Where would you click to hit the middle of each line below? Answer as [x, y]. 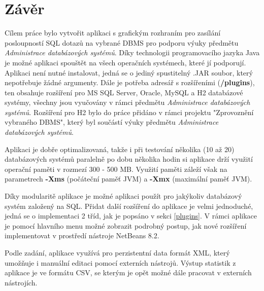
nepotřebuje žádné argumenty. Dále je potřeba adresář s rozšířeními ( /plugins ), [130, 82]
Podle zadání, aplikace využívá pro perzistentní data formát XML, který [117, 252]
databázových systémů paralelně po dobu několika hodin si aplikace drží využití [129, 159]
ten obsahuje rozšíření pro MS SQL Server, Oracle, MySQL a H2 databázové [124, 92]
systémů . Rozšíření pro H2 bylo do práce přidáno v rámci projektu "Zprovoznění [129, 112]
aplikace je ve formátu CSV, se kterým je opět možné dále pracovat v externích [128, 272]
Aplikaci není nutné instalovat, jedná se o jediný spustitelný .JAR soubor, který [129, 72]
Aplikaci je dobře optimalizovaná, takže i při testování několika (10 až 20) [120, 149]
